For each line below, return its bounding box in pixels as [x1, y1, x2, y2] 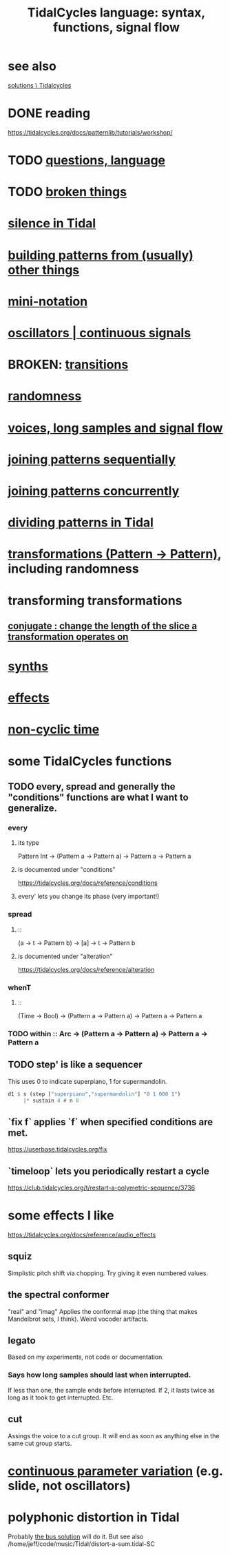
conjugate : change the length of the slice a [8, 620, 198, 631]
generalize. [8, 803, 58, 814]
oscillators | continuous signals [8, 325, 191, 341]
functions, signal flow [53, 19, 180, 35]
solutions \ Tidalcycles [8, 81, 72, 89]
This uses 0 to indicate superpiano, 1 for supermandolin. [8, 1077, 167, 1085]
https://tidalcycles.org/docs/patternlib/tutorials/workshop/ [8, 128, 173, 136]
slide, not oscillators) [8, 1478, 131, 1494]
